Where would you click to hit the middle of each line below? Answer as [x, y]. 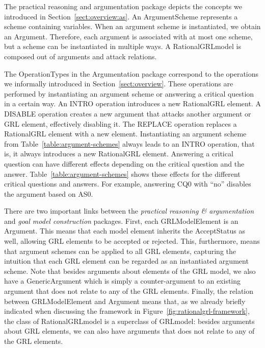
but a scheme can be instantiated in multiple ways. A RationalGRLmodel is [123, 46]
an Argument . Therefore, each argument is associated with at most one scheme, [128, 36]
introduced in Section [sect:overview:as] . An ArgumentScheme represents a [121, 16]
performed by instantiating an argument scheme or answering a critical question [129, 93]
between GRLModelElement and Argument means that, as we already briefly [125, 301]
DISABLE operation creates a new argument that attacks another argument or [128, 113]
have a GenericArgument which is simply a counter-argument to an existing [123, 281]
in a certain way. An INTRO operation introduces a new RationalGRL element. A [132, 103]
